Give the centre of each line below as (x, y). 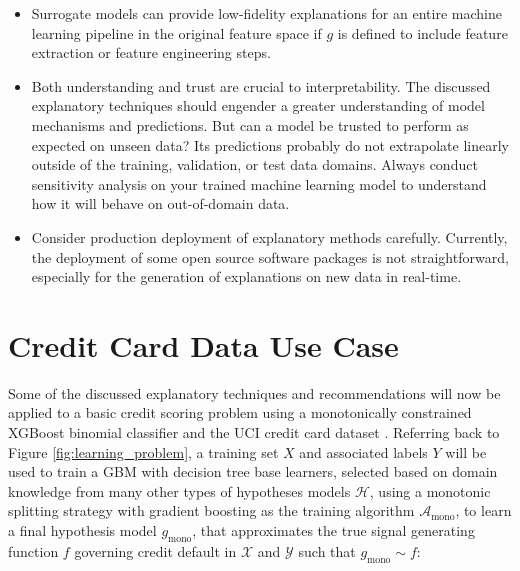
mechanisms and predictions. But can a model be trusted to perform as (250, 124)
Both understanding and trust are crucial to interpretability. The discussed (261, 85)
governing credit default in (155, 550)
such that (327, 550)
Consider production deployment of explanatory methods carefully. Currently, (269, 236)
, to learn (483, 510)
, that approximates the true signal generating (333, 530)
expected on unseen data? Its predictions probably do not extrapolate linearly (270, 144)
